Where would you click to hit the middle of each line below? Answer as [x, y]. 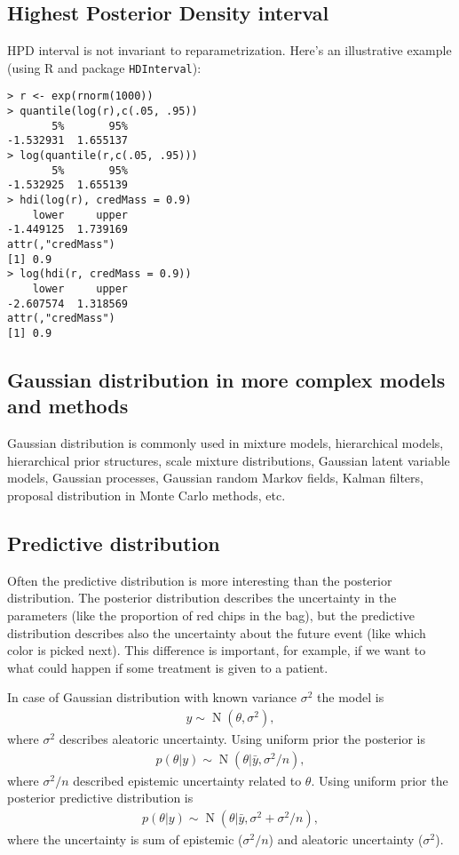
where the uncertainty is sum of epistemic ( [125, 839]
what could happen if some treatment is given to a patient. [168, 667]
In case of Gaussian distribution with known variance [152, 697]
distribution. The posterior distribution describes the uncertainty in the [202, 598]
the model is [351, 697]
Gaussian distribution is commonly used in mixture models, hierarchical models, [226, 443]
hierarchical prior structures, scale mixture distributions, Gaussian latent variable [229, 460]
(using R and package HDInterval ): [104, 67]
